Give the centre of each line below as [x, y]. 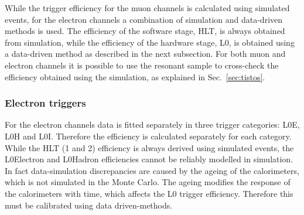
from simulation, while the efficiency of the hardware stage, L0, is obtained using [150, 42]
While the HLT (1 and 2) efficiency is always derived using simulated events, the [149, 147]
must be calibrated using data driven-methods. [89, 205]
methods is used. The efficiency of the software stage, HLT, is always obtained [145, 31]
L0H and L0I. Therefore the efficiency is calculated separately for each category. [148, 136]
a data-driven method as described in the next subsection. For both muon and [145, 54]
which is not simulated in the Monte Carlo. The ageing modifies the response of [148, 182]
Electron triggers [45, 103]
